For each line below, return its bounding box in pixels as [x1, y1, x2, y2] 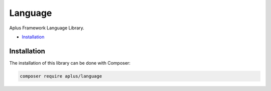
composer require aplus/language [20, 73, 102, 79]
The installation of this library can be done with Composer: [9, 60, 130, 66]
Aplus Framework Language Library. [9, 25, 85, 31]
